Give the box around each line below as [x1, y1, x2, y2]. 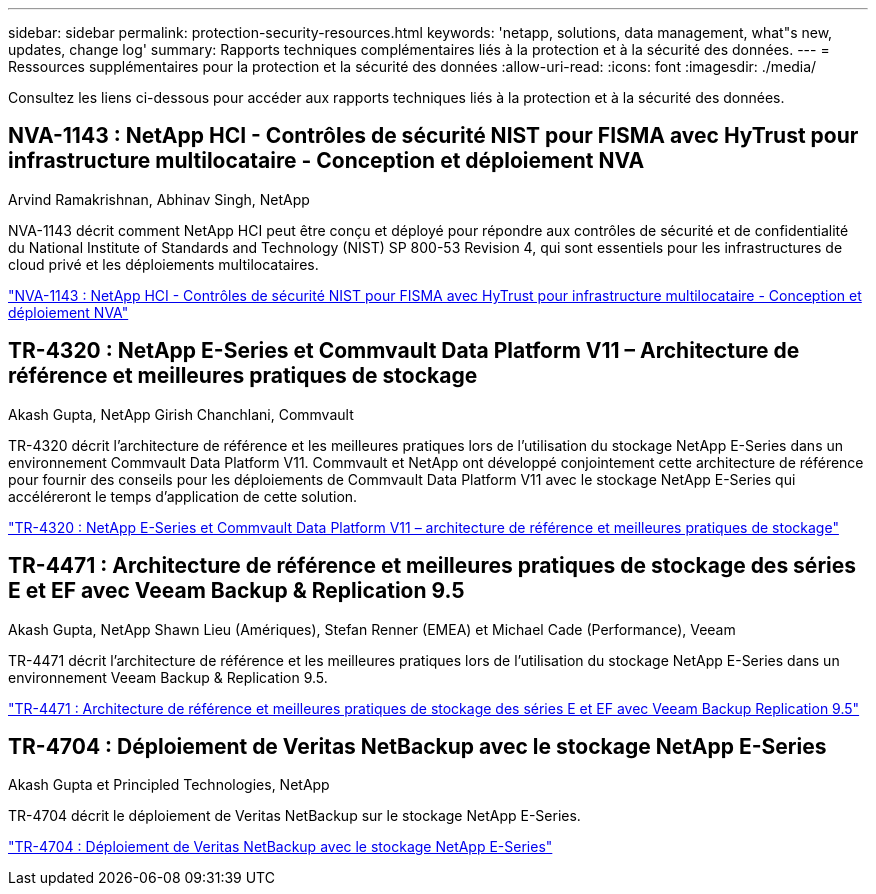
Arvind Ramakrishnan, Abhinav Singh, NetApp [8, 190, 310, 208]
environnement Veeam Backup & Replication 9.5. [8, 668, 328, 686]
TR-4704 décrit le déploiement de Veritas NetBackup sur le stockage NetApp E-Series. [8, 807, 581, 825]
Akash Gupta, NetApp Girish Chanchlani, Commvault [8, 405, 354, 423]
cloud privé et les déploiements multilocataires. [8, 255, 319, 273]
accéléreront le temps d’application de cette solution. [8, 487, 358, 505]
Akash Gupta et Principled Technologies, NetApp [8, 776, 330, 794]
